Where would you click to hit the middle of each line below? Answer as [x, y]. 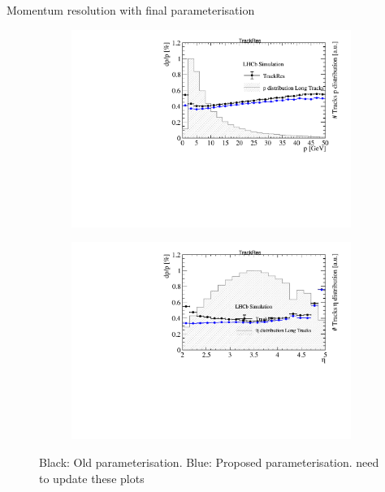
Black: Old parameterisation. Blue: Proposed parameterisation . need [209, 462]
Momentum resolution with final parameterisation [131, 10]
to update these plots [92, 478]
